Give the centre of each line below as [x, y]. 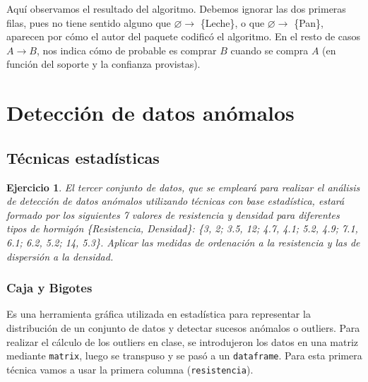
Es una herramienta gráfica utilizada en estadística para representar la [159, 314]
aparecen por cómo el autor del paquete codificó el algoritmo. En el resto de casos [184, 36]
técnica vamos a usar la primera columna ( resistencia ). [130, 369]
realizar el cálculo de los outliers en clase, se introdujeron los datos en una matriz [183, 341]
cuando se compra [269, 50]
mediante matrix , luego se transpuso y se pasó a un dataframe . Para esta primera [184, 356]
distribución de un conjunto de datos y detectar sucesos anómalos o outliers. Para [183, 327]
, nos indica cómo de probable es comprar [126, 50]
